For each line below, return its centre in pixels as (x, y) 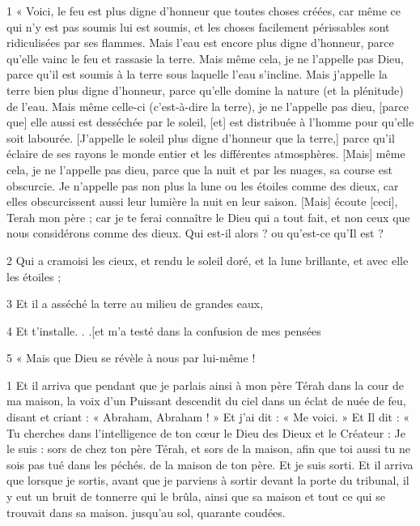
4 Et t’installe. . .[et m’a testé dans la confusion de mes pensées (164, 330)
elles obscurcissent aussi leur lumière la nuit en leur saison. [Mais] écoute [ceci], (202, 201)
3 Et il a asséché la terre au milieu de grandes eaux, (135, 304)
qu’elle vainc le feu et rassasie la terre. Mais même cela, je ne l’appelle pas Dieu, (206, 58)
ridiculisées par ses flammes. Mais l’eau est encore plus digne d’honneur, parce (200, 43)
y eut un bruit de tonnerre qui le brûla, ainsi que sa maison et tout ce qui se (196, 496)
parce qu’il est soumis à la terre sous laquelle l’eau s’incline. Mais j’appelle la (197, 74)
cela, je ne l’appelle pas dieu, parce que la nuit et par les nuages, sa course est (199, 169)
